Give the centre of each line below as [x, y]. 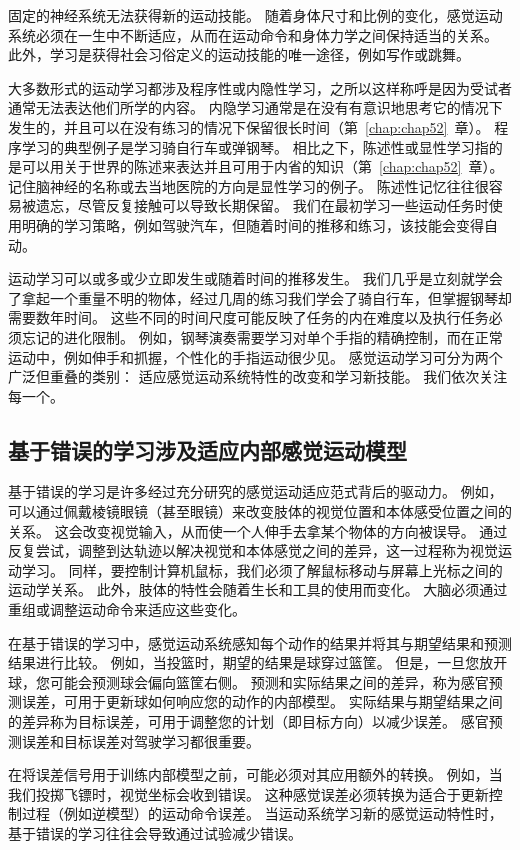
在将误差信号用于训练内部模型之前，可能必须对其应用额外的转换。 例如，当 [255, 774]
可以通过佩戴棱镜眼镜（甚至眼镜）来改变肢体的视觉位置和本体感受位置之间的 [260, 511]
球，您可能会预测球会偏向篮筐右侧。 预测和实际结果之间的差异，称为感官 [248, 681]
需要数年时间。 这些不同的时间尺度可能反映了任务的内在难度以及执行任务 [248, 317]
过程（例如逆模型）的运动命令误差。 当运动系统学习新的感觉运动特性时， [262, 813]
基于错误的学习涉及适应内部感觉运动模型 [207, 449]
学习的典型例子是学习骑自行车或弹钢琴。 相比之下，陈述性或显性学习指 [255, 146]
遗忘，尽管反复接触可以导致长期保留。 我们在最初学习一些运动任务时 [262, 205]
